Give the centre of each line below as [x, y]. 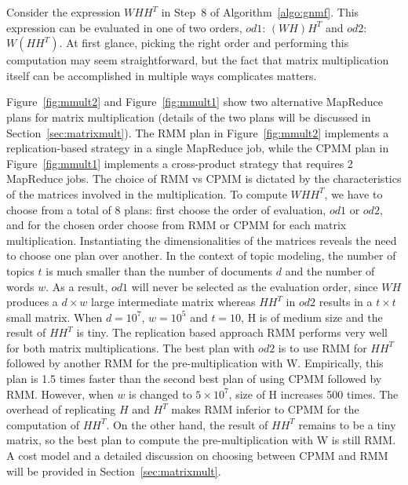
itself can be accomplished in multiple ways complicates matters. [162, 75]
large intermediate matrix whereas [173, 302]
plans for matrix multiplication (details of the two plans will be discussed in [189, 117]
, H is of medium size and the [312, 317]
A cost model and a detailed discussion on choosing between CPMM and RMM [197, 456]
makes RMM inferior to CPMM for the [265, 409]
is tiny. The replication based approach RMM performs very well [232, 332]
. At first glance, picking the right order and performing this [204, 43]
